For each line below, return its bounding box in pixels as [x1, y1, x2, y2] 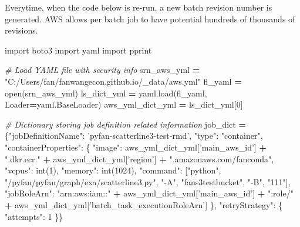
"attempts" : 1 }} [5, 210, 63, 222]
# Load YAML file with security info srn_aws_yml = [5, 64, 200, 76]
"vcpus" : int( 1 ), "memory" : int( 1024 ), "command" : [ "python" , [5, 164, 221, 176]
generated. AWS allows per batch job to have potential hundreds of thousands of [5, 12, 295, 25]
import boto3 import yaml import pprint [5, 44, 152, 56]
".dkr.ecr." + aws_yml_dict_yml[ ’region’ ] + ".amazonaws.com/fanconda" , [5, 152, 274, 165]
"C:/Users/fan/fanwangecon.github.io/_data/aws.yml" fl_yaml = [5, 75, 242, 87]
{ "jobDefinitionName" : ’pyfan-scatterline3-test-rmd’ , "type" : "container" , [5, 129, 263, 142]
